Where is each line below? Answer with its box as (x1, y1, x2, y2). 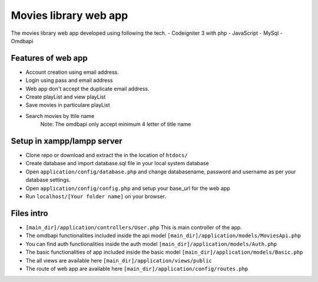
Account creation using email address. (25, 68, 119, 76)
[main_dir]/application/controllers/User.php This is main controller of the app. (25, 224, 243, 231)
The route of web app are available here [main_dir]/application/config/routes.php (25, 265, 249, 272)
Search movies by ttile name (25, 112, 95, 119)
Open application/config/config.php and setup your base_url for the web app (25, 185, 230, 192)
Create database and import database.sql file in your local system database (25, 160, 209, 167)
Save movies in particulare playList (25, 101, 110, 109)
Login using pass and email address (25, 77, 113, 84)
